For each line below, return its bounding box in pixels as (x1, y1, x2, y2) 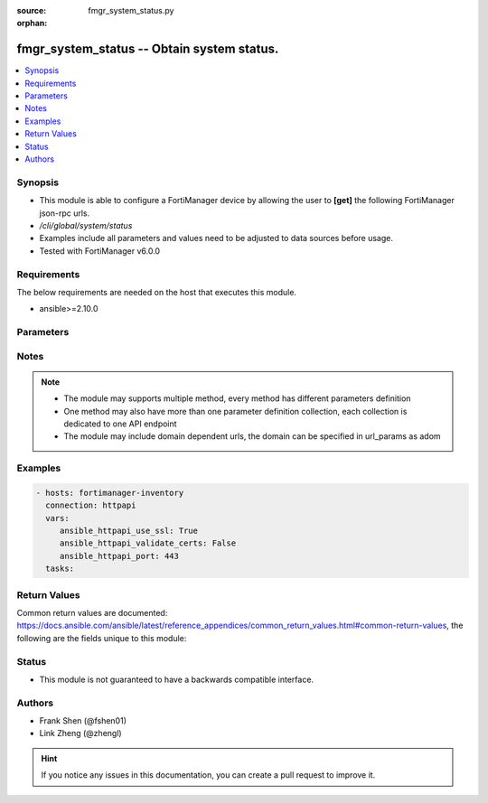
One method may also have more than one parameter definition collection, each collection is (63, 406, 408, 416)
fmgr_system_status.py (88, 5, 174, 15)
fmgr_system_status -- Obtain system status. (16, 42, 279, 57)
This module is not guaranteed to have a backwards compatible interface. (39, 674, 314, 685)
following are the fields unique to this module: (16, 632, 187, 643)
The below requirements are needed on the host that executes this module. (16, 286, 297, 297)
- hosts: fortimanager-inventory (35, 488, 184, 498)
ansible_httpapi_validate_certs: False (59, 538, 237, 548)
